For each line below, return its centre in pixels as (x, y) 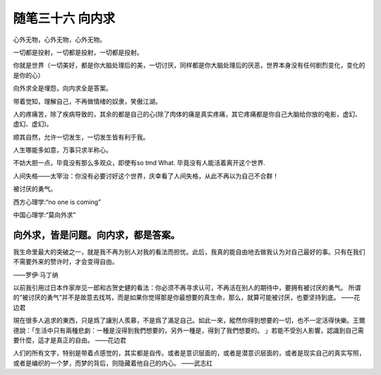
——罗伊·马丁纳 (36, 275)
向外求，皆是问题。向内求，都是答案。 (96, 235)
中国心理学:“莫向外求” (44, 215)
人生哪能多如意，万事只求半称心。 (62, 150)
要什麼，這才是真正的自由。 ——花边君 (69, 340)
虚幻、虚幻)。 (33, 124)
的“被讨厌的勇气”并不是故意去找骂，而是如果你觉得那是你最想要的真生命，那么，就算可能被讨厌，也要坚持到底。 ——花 (187, 297)
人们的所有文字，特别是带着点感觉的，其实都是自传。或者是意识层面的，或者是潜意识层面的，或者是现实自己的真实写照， (189, 353)
